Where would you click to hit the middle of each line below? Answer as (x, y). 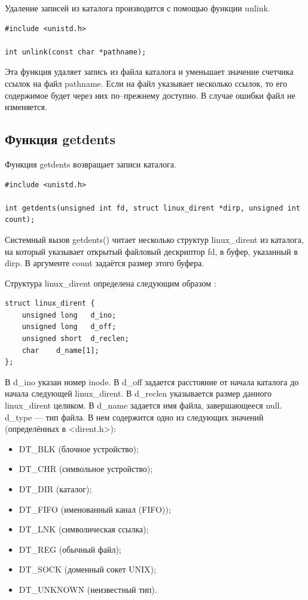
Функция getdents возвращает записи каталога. (91, 164)
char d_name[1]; (60, 350)
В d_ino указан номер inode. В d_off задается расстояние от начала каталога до (152, 381)
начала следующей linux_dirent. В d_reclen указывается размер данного (138, 393)
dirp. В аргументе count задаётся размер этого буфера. (105, 263)
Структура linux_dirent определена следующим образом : (111, 283)
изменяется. (26, 107)
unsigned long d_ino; (69, 315)
